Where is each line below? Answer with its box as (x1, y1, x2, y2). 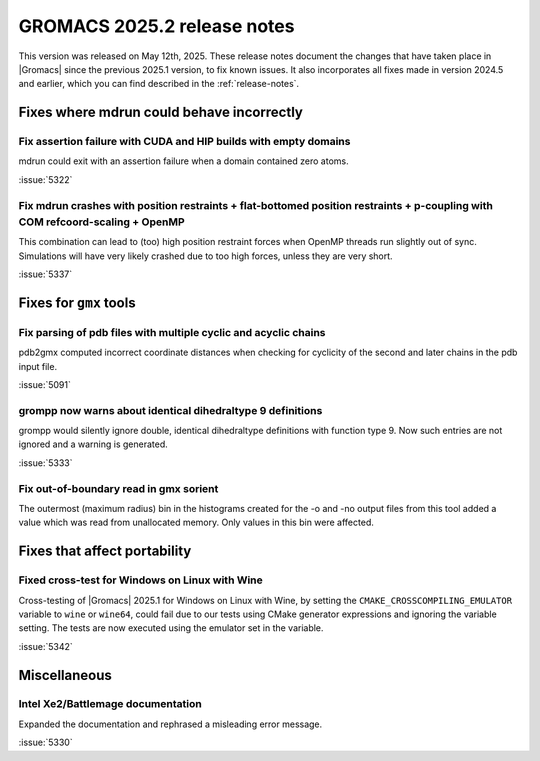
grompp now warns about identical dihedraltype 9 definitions (18, 403, 323, 417)
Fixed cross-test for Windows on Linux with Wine (18, 573, 264, 587)
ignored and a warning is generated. (18, 438, 169, 450)
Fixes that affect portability (18, 543, 192, 560)
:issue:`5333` (18, 456, 73, 469)
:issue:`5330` (18, 736, 74, 749)
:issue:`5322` (18, 173, 73, 185)
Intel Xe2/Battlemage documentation (18, 697, 202, 711)
